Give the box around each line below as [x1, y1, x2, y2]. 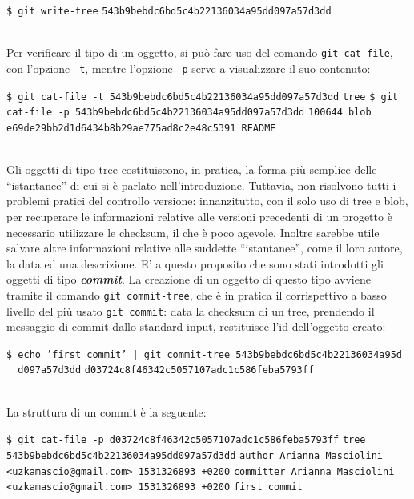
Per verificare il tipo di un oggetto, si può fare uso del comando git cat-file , [6, 44, 393, 61]
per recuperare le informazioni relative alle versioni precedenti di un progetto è [6, 207, 392, 224]
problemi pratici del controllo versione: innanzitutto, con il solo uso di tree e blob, [6, 192, 408, 209]
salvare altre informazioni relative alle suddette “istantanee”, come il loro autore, [6, 239, 403, 256]
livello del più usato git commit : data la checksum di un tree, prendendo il [6, 302, 375, 319]
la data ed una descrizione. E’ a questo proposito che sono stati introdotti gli [6, 255, 384, 272]
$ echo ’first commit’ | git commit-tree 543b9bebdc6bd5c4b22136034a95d [6, 348, 402, 360]
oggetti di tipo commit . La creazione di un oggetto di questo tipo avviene [6, 271, 371, 288]
